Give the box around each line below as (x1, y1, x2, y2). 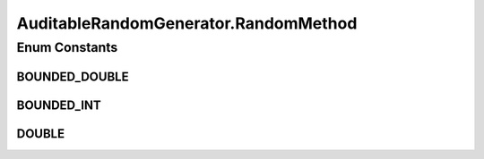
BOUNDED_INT (16, 97, 102, 113)
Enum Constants (16, 39, 118, 55)
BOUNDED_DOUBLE (16, 69, 129, 84)
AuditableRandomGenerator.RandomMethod (16, 13, 358, 33)
